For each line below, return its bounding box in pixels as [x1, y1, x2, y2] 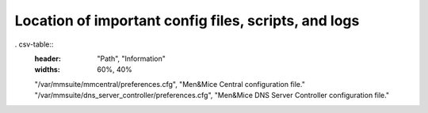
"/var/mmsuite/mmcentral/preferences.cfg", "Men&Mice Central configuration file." [34, 79, 305, 89]
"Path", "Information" [97, 54, 166, 63]
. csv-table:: [14, 40, 54, 49]
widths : [34, 65, 61, 74]
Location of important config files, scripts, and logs [14, 12, 360, 29]
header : [34, 54, 61, 63]
